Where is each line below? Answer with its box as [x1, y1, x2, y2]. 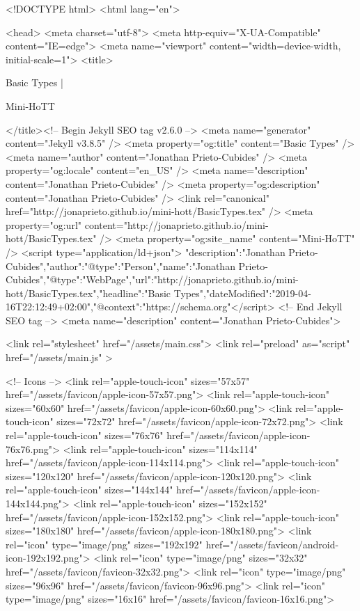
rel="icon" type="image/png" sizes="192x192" [6, 537, 203, 551]
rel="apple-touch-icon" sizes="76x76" [6, 428, 164, 443]
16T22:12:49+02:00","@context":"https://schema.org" [6, 299, 231, 314]
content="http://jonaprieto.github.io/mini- [84, 217, 269, 232]
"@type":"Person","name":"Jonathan [84, 258, 235, 273]
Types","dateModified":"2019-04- [173, 285, 311, 300]
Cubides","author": [6, 258, 85, 273]
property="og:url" [6, 217, 82, 232]
